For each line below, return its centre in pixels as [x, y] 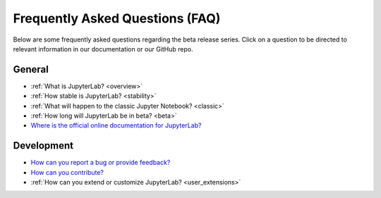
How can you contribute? [67, 172]
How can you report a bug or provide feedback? [101, 163]
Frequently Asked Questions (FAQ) [117, 18]
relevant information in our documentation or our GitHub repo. [103, 49]
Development [43, 146]
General [31, 69]
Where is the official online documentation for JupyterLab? [116, 125]
